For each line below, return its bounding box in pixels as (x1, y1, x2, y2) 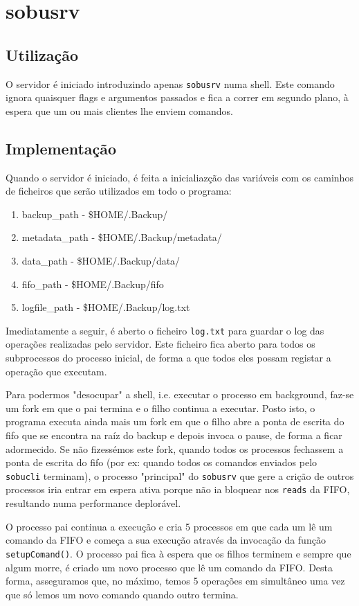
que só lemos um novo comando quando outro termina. (6, 587, 239, 601)
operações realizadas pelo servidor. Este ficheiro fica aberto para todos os (6, 337, 315, 351)
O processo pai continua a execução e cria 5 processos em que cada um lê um (6, 519, 333, 533)
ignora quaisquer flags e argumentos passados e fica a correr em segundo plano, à (6, 90, 349, 105)
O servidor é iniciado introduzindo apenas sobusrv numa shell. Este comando (6, 76, 335, 91)
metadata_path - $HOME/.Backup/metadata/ (21, 230, 222, 244)
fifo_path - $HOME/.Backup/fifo (21, 276, 164, 291)
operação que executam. (6, 364, 107, 378)
